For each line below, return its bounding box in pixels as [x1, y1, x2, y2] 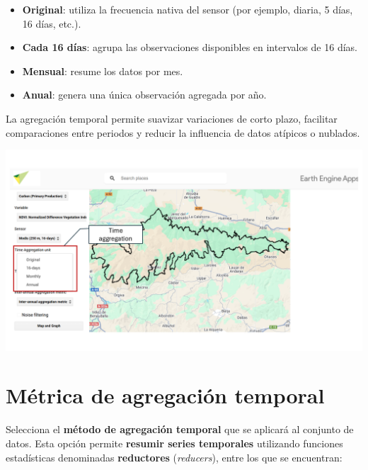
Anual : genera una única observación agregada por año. [22, 87, 267, 102]
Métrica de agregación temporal [6, 381, 325, 410]
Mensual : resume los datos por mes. [22, 63, 183, 78]
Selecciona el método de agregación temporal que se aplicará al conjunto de [6, 422, 354, 437]
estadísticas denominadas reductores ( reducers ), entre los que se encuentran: [6, 449, 343, 464]
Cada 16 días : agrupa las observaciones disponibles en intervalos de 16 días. [22, 40, 357, 55]
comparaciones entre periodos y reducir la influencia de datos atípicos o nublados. [6, 125, 360, 140]
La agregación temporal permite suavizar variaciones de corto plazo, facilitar [6, 111, 338, 125]
